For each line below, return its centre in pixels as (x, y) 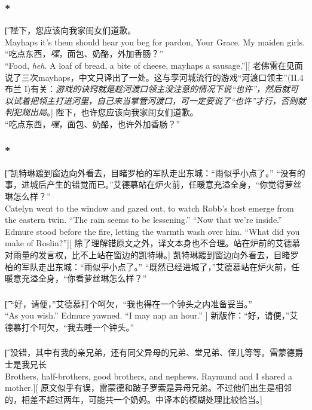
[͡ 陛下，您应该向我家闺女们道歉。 (71, 30)
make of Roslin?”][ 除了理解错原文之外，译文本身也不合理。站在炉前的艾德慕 (153, 243)
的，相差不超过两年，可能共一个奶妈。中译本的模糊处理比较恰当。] (134, 399)
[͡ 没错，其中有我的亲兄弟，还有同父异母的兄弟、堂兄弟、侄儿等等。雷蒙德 (150, 352)
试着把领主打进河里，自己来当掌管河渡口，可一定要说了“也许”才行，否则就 (159, 100)
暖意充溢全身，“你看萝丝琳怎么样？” (76, 278)
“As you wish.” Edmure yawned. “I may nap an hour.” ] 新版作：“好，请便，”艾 (152, 315)
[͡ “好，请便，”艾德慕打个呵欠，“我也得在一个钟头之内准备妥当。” (129, 303)
